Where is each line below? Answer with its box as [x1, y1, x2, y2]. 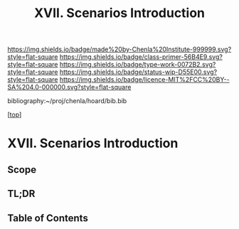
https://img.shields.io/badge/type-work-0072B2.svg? [59, 60, 216, 69]
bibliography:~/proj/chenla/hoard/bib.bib [7, 97, 127, 105]
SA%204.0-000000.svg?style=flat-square [7, 83, 132, 92]
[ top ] [7, 110, 22, 119]
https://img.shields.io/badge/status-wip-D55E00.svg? [59, 68, 218, 76]
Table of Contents [7, 212, 89, 224]
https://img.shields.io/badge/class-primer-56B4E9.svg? [59, 53, 223, 61]
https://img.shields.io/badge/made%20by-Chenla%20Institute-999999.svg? [7, 45, 232, 54]
